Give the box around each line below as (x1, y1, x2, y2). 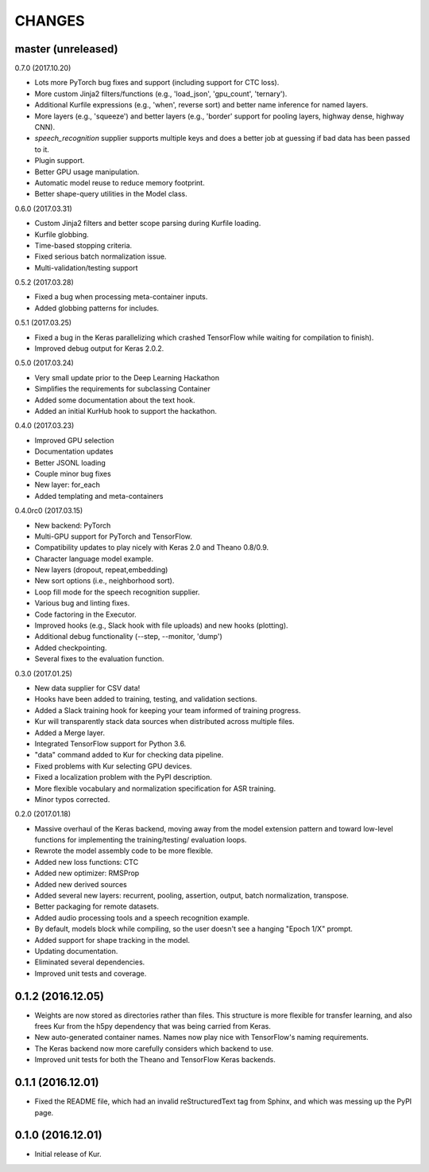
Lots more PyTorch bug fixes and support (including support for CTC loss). (34, 78, 280, 88)
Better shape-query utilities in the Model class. (34, 189, 187, 199)
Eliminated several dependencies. (34, 957, 145, 967)
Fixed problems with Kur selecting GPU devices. (34, 761, 192, 771)
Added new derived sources (34, 879, 127, 889)
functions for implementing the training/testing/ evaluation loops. (34, 835, 247, 845)
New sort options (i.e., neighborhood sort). (34, 576, 175, 586)
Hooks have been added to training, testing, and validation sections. (34, 695, 257, 704)
